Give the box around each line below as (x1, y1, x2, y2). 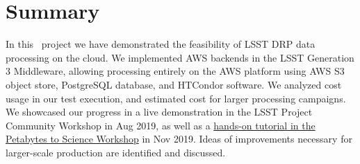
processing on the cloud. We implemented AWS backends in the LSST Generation (6, 50, 354, 64)
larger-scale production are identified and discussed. (6, 145, 226, 159)
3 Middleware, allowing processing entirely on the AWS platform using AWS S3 (6, 64, 345, 78)
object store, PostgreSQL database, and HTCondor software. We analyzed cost (6, 77, 342, 91)
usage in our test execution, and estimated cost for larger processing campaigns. (6, 91, 346, 105)
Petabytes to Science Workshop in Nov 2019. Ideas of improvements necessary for (6, 131, 352, 146)
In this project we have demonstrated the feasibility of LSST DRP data (6, 37, 316, 51)
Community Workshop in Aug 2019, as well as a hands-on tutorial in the (6, 118, 316, 132)
